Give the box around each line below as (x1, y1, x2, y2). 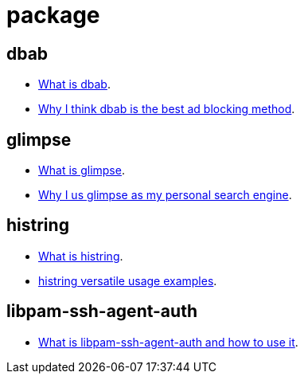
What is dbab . (38, 77, 111, 92)
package (6, 2, 100, 29)
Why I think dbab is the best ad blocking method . (38, 102, 295, 116)
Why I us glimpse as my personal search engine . (38, 188, 292, 202)
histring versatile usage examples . (38, 273, 217, 288)
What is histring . (38, 249, 123, 263)
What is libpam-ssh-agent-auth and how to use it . (38, 335, 298, 349)
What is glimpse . (38, 163, 125, 178)
